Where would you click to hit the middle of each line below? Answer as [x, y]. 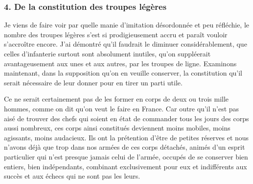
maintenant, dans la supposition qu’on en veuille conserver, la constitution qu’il [123, 73]
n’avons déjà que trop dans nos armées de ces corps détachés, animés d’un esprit [125, 147]
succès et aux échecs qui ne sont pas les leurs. [72, 176]
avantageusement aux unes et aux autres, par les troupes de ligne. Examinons [120, 63]
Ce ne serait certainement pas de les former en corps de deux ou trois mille [116, 99]
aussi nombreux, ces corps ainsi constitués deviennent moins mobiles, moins [117, 128]
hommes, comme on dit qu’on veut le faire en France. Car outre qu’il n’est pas [122, 108]
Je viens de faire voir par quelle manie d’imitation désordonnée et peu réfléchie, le [127, 25]
